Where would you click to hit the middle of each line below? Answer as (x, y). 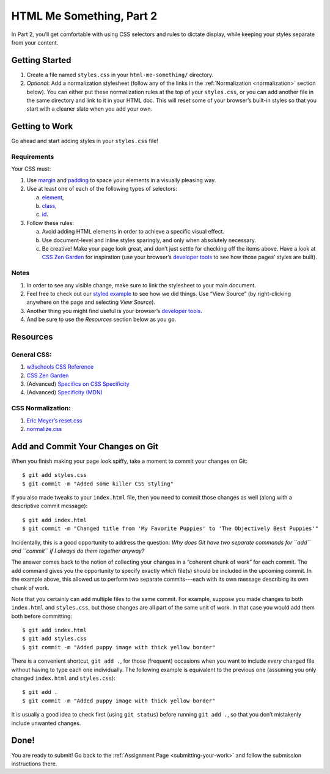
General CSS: (31, 355)
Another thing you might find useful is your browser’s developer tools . (115, 311)
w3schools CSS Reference (60, 367)
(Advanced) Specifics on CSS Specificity (78, 384)
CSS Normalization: (41, 408)
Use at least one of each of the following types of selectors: (102, 189)
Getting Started (41, 60)
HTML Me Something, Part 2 (84, 16)
